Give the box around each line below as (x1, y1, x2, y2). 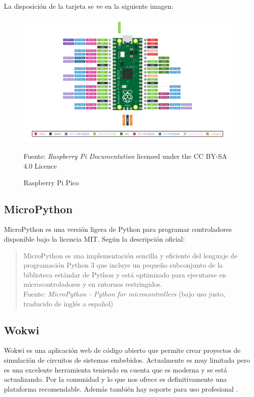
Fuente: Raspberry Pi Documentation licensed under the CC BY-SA (24, 151, 228, 161)
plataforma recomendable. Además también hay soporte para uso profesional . (4, 383, 238, 394)
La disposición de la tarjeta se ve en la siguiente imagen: (4, 1, 174, 11)
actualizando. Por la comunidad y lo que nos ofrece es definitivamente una (4, 374, 227, 384)
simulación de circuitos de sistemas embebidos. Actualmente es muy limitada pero (4, 354, 250, 365)
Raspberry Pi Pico (24, 177, 79, 187)
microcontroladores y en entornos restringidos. (23, 279, 162, 289)
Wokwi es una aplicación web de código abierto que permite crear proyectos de (4, 345, 241, 355)
